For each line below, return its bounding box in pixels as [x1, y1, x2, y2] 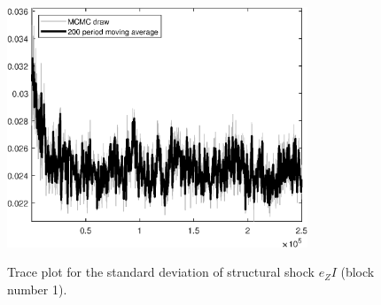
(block [340, 263, 375, 281]
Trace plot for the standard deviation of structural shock [7, 263, 315, 281]
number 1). [7, 279, 67, 298]
